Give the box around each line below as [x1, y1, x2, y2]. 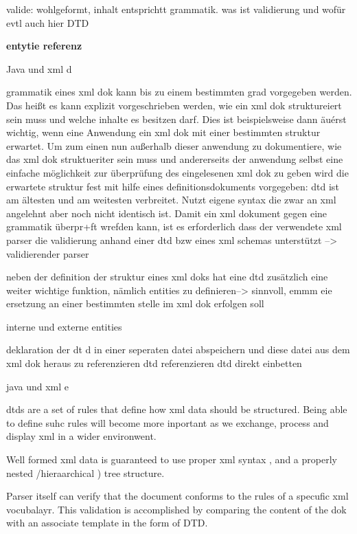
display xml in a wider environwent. [6, 429, 157, 443]
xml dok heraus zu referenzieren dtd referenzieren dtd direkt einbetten [6, 356, 302, 370]
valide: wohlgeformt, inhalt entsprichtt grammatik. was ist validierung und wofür [6, 2, 346, 16]
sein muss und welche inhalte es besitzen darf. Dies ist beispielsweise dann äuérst [6, 111, 347, 126]
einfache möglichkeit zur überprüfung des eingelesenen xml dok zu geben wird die [6, 165, 349, 179]
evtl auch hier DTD [6, 15, 89, 30]
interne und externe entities [6, 319, 122, 333]
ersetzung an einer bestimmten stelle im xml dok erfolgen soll [6, 296, 264, 311]
